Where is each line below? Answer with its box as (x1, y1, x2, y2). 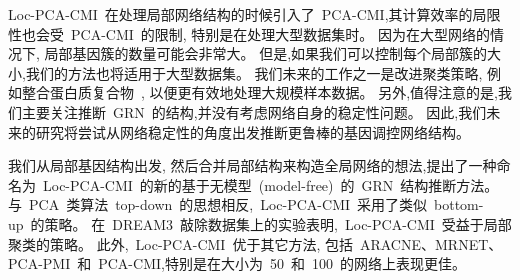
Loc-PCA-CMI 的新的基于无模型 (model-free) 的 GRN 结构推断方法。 (42, 174, 499, 195)
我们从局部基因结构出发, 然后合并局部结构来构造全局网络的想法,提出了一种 (8, 155, 497, 176)
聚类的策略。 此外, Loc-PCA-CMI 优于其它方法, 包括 (8, 233, 353, 254)
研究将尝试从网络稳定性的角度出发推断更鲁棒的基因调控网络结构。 (35, 121, 470, 142)
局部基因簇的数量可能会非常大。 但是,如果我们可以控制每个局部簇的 (44, 43, 488, 64)
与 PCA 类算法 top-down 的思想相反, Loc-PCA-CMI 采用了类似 (8, 194, 428, 215)
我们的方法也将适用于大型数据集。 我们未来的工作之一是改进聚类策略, (25, 62, 483, 83)
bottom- (434, 194, 484, 215)
